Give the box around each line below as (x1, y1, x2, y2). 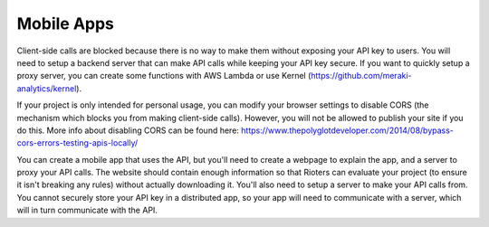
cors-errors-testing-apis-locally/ (16, 137, 139, 148)
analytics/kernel (16, 82, 77, 94)
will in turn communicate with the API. (16, 204, 158, 216)
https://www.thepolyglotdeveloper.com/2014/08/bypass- (241, 125, 455, 136)
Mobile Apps (16, 14, 115, 33)
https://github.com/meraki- (311, 71, 412, 81)
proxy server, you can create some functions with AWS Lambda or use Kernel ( (16, 71, 312, 81)
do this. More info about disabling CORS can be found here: (16, 125, 240, 136)
